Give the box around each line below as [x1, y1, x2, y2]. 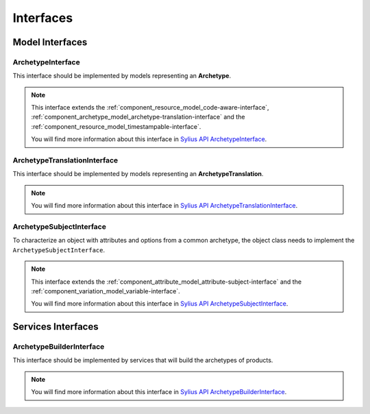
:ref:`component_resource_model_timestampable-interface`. [31, 122, 201, 130]
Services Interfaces [12, 321, 99, 332]
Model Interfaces [12, 36, 88, 48]
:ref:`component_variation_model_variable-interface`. [31, 287, 181, 295]
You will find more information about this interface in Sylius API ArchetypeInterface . [31, 135, 267, 143]
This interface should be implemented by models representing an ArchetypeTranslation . [12, 170, 264, 178]
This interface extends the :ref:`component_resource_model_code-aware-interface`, [31, 103, 270, 112]
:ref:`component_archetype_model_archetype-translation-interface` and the [31, 113, 245, 121]
